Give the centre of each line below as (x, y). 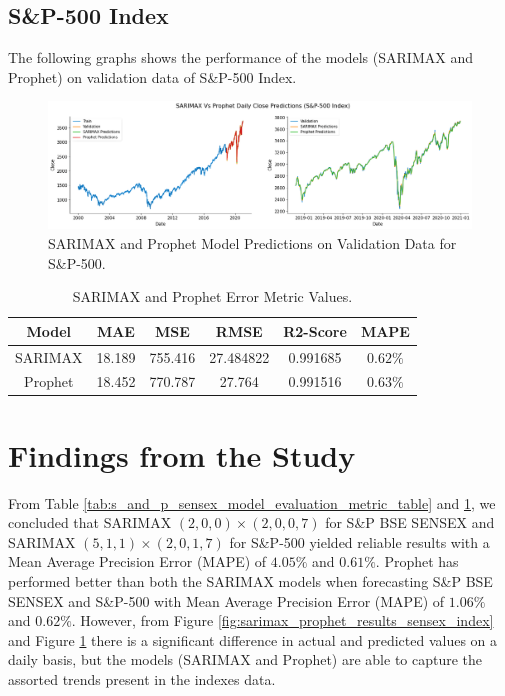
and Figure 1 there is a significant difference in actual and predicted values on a (253, 639)
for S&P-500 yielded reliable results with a (359, 541)
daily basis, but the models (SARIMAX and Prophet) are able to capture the (245, 659)
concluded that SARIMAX (90, 522)
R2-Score (315, 330)
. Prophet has (417, 561)
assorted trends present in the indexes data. (142, 678)
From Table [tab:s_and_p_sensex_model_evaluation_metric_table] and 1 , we (252, 502)
